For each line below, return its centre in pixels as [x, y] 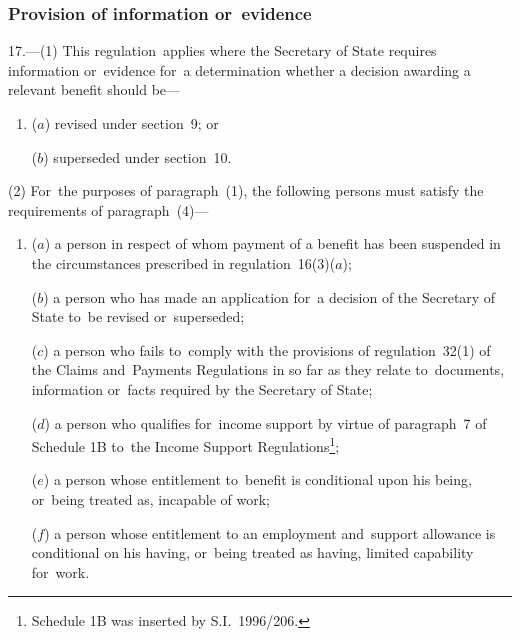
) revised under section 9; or [131, 123]
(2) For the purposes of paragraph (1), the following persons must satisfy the [246, 190]
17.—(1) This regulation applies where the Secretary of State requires [222, 50]
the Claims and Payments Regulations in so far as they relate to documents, [268, 369]
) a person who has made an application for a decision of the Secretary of [269, 296]
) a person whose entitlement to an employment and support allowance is [270, 532]
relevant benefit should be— [94, 89]
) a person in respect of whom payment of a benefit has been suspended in [272, 243]
